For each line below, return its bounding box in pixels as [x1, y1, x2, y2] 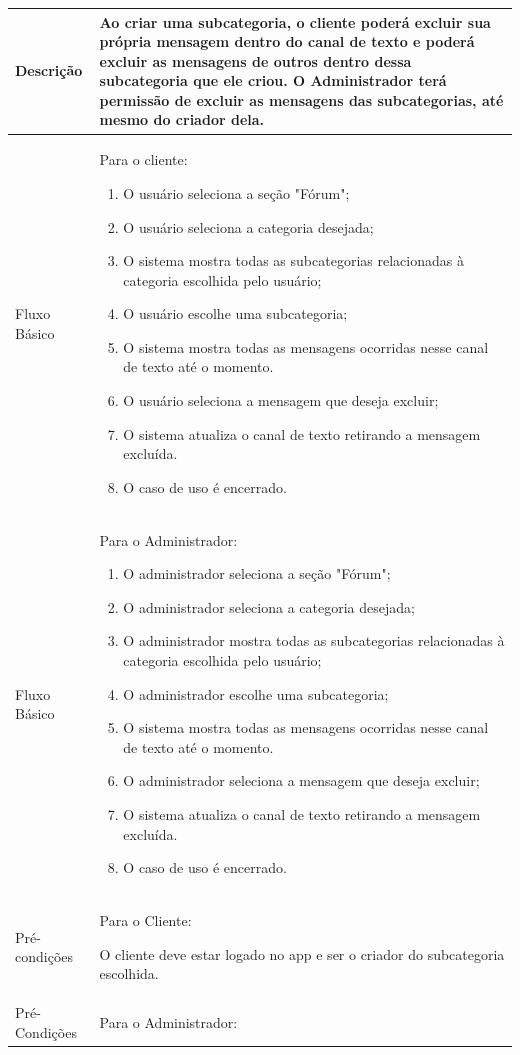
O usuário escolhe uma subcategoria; [123, 303, 348, 324]
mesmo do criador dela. [99, 109, 265, 130]
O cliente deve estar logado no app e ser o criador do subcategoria [99, 943, 505, 964]
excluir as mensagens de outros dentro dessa [99, 50, 412, 71]
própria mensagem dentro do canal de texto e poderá [99, 31, 475, 52]
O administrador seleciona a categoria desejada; [123, 596, 415, 617]
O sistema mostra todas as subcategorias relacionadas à [123, 250, 464, 271]
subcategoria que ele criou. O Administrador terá [99, 70, 447, 91]
